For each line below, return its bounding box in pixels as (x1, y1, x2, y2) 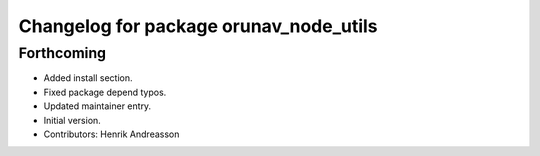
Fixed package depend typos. (43, 86, 167, 98)
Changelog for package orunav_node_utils (18, 15, 379, 37)
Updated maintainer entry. (43, 100, 152, 112)
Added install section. (43, 72, 133, 84)
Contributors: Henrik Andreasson (43, 128, 180, 140)
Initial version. (43, 114, 102, 126)
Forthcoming (18, 44, 107, 62)
